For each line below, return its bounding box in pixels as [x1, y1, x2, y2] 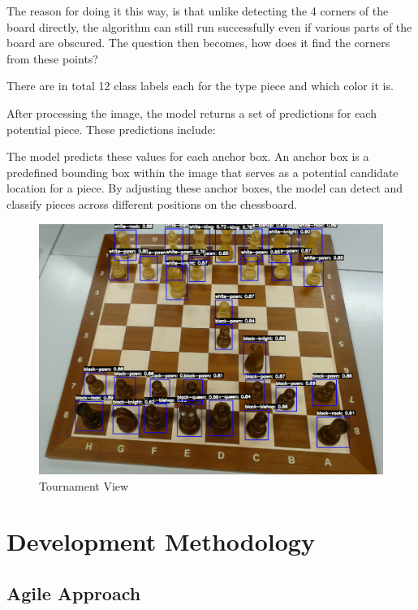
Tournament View [39, 477, 129, 494]
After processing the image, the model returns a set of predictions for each [6, 104, 377, 121]
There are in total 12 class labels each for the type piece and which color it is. [6, 77, 394, 94]
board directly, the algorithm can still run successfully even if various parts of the [6, 18, 412, 35]
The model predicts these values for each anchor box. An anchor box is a [6, 148, 369, 165]
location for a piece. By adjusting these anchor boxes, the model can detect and [6, 180, 403, 197]
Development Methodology [6, 525, 315, 558]
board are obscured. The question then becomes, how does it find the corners [6, 34, 390, 51]
